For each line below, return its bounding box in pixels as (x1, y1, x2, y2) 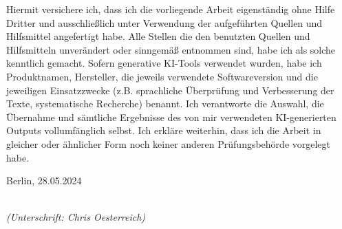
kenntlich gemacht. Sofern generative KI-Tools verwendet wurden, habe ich (6, 56, 322, 70)
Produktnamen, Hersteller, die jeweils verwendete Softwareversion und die (6, 69, 318, 83)
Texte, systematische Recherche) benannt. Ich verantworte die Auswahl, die (6, 96, 324, 111)
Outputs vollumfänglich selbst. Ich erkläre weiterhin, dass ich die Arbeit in (6, 123, 321, 138)
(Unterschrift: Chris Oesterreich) (6, 210, 146, 224)
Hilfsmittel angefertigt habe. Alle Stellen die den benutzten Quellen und (6, 29, 310, 43)
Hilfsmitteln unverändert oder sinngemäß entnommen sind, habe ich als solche (6, 42, 336, 56)
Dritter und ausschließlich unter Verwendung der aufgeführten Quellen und (6, 15, 323, 30)
